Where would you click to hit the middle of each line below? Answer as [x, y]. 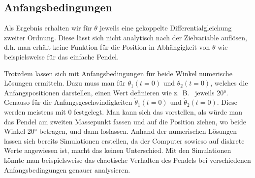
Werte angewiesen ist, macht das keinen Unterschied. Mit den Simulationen [118, 150]
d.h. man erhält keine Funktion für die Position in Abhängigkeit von [107, 47]
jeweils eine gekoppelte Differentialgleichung [166, 28]
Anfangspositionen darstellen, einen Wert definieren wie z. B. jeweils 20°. [116, 92]
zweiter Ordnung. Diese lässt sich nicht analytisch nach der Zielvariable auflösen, [126, 37]
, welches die [229, 83]
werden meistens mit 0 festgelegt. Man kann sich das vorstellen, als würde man [123, 111]
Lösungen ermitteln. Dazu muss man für [65, 83]
